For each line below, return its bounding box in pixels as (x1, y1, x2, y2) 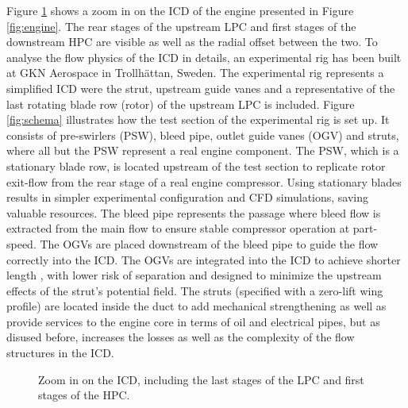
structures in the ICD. (6, 344, 114, 361)
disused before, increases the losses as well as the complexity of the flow (6, 329, 355, 345)
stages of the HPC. (38, 387, 130, 403)
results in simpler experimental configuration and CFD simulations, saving (6, 189, 369, 206)
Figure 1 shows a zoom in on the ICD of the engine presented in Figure (6, 2, 354, 18)
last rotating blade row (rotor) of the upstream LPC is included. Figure (6, 95, 355, 112)
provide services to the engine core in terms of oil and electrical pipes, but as (6, 313, 380, 329)
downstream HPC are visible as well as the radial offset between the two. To (6, 33, 378, 50)
